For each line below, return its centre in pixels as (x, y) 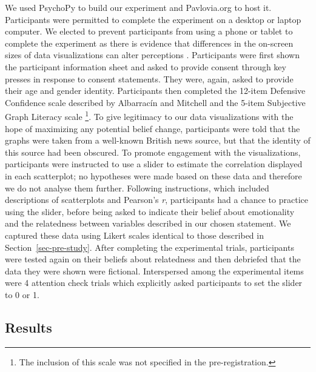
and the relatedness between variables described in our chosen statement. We (148, 223)
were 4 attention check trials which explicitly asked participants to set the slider (154, 283)
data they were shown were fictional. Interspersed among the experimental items (154, 271)
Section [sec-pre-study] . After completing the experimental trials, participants (150, 247)
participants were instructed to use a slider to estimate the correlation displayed (154, 164)
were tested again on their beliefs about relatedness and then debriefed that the (153, 259)
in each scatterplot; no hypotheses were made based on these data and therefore (153, 175)
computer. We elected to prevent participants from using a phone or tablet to (149, 31)
